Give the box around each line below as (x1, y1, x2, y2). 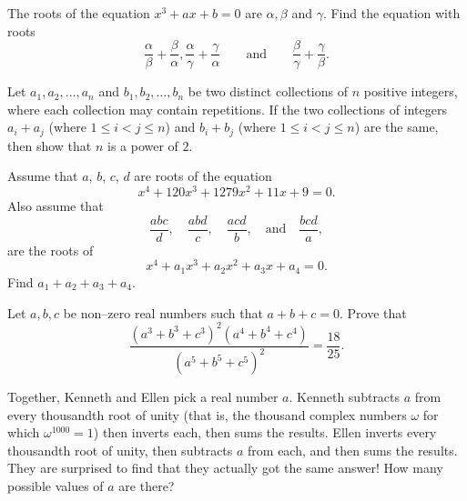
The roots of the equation (7, 4, 150, 22)
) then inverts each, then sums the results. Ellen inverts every (93, 423, 437, 442)
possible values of (7, 476, 104, 495)
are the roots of (7, 240, 94, 259)
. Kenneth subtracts (289, 387, 401, 406)
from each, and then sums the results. (248, 440, 458, 459)
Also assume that (7, 196, 104, 215)
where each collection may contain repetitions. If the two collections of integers (7, 99, 447, 118)
